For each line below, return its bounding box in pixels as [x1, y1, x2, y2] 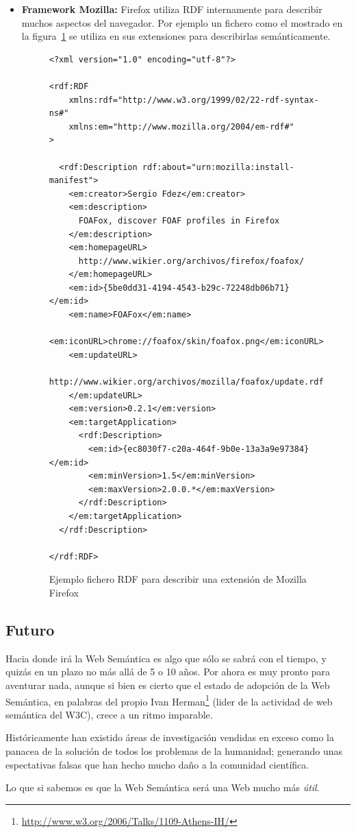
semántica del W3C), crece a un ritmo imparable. [5, 707, 213, 721]
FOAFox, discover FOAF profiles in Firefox [78, 215, 280, 226]
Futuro [5, 618, 55, 640]
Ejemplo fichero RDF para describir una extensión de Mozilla [49, 572, 307, 586]
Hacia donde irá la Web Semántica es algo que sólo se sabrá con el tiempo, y [5, 651, 327, 665]
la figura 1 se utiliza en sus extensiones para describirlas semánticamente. [21, 29, 331, 43]
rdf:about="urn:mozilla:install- [142, 162, 294, 172]
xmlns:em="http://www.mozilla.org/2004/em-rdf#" [68, 121, 294, 132]
